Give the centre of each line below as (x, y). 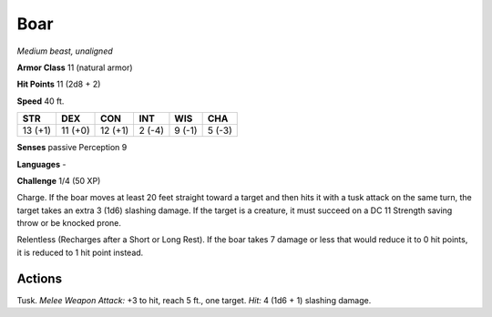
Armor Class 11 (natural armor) (75, 67)
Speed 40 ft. (41, 101)
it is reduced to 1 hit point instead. (80, 252)
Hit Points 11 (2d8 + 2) (59, 84)
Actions (40, 278)
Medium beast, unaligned (65, 51)
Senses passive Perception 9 (72, 148)
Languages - (41, 164)
